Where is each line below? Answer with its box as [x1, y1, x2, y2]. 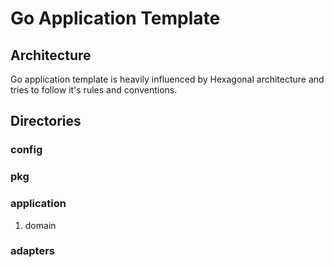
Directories [10, 113, 82, 130]
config [10, 143, 43, 157]
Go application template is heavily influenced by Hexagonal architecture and [10, 73, 325, 85]
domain [24, 219, 57, 231]
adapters [10, 244, 56, 258]
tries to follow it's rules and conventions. [10, 84, 178, 96]
